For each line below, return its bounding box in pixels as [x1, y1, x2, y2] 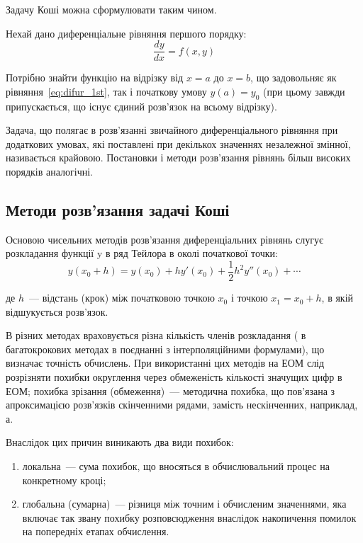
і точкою [230, 290, 268, 305]
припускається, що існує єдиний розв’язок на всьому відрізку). [6, 98, 277, 113]
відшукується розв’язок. [6, 304, 108, 319]
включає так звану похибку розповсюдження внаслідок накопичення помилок [22, 510, 357, 525]
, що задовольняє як [250, 70, 337, 85]
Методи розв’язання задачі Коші [6, 199, 230, 220]
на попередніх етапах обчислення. [22, 524, 169, 539]
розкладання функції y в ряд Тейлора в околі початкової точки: [6, 246, 278, 261]
